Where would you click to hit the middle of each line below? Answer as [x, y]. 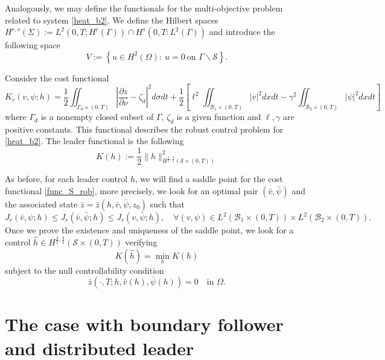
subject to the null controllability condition [84, 270]
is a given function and [219, 117]
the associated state [41, 204]
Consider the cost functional [57, 77]
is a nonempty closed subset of [97, 117]
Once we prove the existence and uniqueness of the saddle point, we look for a [149, 230]
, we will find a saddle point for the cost [209, 179]
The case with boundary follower [144, 324]
